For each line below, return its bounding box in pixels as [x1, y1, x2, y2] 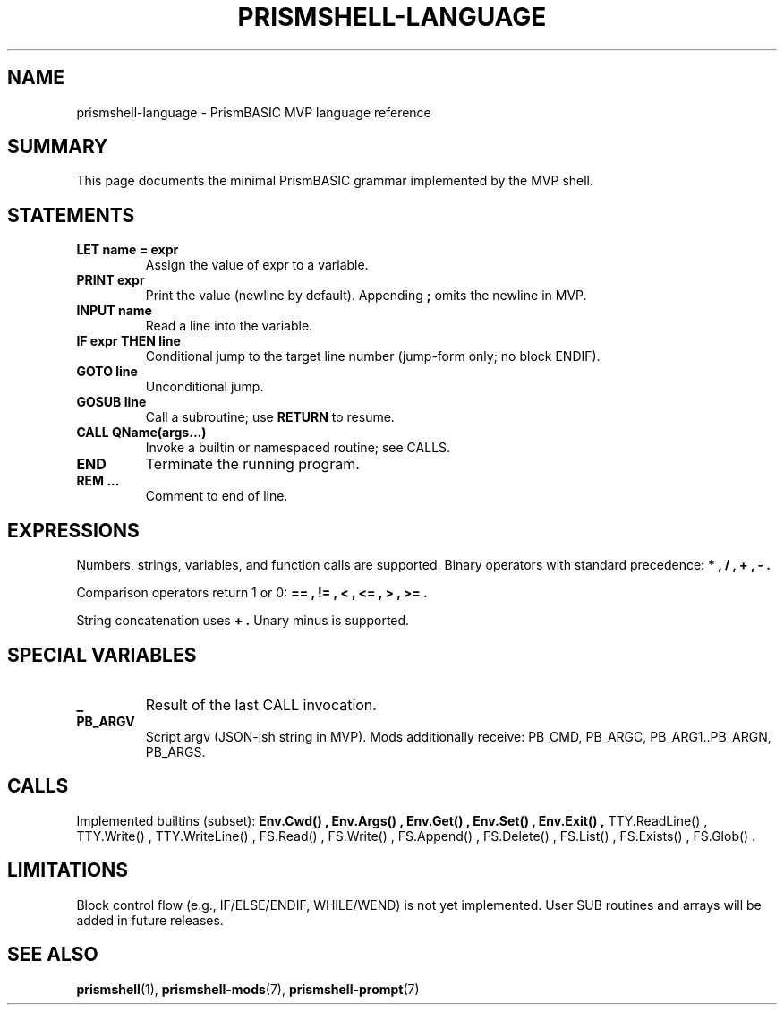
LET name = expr [76, 242, 179, 258]
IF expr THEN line [76, 333, 181, 349]
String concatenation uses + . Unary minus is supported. [76, 613, 410, 629]
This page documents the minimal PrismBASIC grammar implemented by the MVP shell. [76, 173, 594, 189]
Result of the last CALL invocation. [145, 695, 377, 714]
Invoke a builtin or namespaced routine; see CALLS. [145, 440, 451, 456]
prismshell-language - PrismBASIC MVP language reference [76, 104, 431, 120]
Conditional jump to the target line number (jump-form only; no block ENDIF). [145, 348, 601, 364]
